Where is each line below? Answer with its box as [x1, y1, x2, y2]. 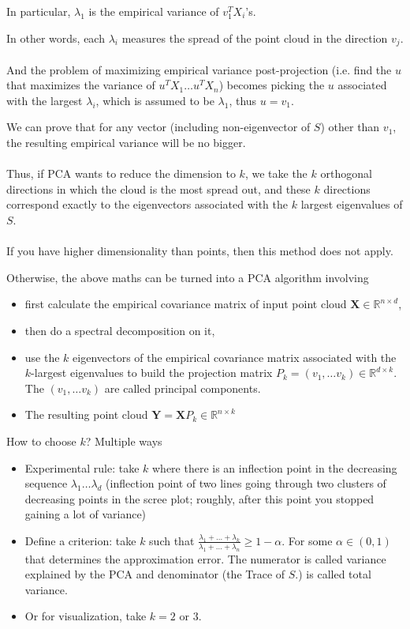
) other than [320, 119, 380, 135]
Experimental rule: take [24, 459, 140, 476]
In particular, [6, 3, 71, 19]
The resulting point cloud [24, 406, 148, 423]
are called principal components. [104, 379, 261, 396]
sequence [24, 475, 68, 492]
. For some [281, 532, 333, 548]
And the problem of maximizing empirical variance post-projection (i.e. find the [6, 61, 392, 77]
